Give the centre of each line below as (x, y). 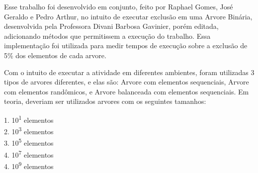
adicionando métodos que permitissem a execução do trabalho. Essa (107, 36)
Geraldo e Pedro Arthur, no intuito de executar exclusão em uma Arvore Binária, (128, 16)
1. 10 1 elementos (29, 119)
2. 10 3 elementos (29, 130)
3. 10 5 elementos (29, 142)
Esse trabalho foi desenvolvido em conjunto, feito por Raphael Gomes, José (119, 6)
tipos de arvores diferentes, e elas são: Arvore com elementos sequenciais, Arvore (127, 82)
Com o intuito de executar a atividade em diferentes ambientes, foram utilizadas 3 (129, 72)
